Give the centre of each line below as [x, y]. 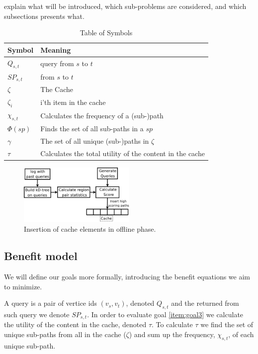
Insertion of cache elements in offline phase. [90, 229]
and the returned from [205, 303]
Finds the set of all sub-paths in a [92, 129]
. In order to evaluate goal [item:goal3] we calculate [165, 314]
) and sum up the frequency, [172, 334]
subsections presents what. [44, 16]
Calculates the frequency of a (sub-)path [102, 115]
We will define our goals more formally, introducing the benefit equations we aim [127, 276]
